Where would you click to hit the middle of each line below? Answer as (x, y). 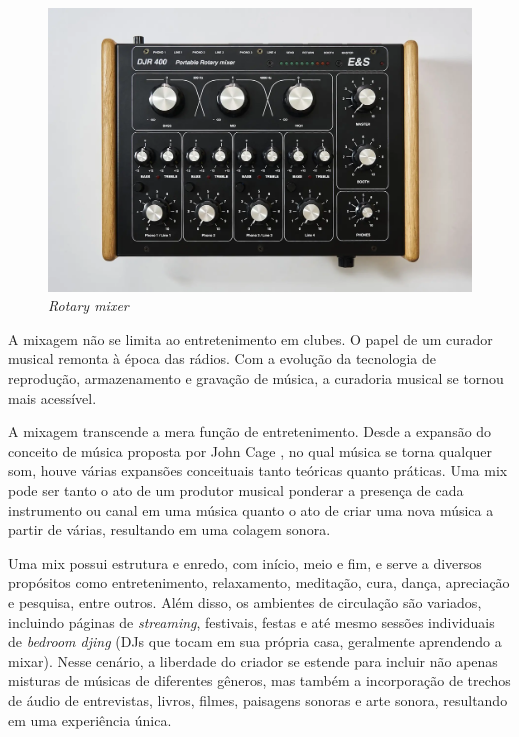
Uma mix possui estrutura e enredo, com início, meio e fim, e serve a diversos (245, 562)
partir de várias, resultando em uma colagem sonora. (169, 529)
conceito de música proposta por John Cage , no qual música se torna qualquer (250, 450)
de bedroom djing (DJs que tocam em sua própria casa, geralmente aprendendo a (255, 641)
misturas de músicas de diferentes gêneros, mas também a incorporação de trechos (259, 680)
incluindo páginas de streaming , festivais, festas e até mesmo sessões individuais (251, 621)
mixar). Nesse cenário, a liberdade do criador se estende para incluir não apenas (253, 660)
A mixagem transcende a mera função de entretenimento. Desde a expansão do (250, 431)
